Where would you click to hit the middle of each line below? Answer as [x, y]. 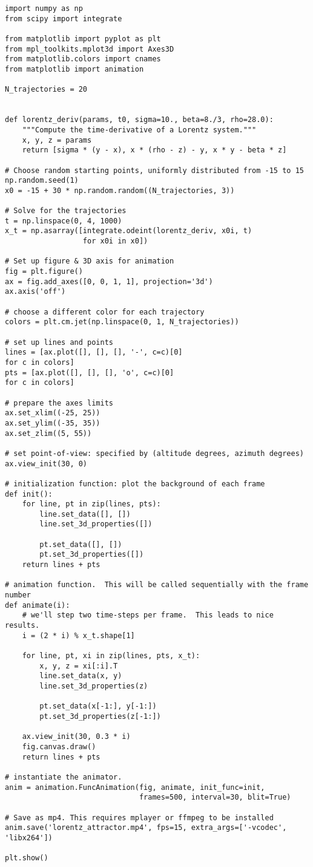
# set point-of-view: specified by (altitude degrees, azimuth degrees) [154, 453]
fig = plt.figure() [44, 272]
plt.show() [27, 858]
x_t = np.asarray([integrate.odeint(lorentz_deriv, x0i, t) [129, 231]
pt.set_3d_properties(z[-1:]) [100, 716]
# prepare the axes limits [59, 403]
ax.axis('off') [35, 292]
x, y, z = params [57, 140]
